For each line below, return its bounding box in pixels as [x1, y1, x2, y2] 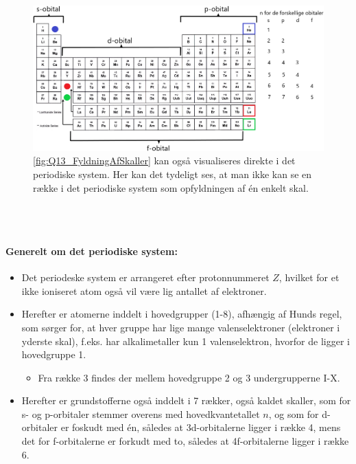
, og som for [268, 406, 319, 421]
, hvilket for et [278, 270, 340, 285]
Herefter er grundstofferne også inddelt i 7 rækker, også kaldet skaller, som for [21, 393, 351, 408]
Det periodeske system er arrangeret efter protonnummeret [21, 270, 270, 285]
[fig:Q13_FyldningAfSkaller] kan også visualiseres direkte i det [33, 153, 296, 168]
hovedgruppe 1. [21, 347, 86, 362]
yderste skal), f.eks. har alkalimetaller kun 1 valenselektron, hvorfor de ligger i [21, 333, 350, 348]
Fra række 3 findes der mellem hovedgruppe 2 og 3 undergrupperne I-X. [38, 370, 340, 384]
